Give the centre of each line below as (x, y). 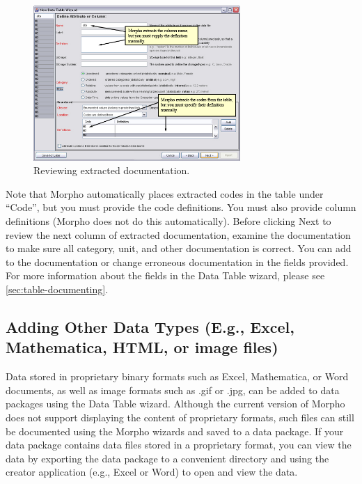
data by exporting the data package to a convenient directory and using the (167, 458)
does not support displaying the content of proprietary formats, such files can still (180, 417)
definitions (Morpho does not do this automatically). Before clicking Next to (168, 220)
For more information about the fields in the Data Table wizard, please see (165, 275)
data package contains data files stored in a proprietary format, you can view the (179, 445)
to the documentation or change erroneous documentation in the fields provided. (177, 261)
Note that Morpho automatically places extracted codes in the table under (165, 193)
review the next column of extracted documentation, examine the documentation (178, 234)
